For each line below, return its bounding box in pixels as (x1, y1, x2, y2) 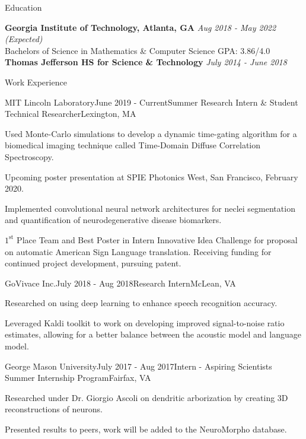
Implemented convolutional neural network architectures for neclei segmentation (5, 202, 295, 214)
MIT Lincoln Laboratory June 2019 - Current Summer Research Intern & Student (5, 96, 298, 108)
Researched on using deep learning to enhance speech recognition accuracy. (5, 297, 278, 309)
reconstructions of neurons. (5, 403, 103, 415)
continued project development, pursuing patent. (5, 257, 181, 269)
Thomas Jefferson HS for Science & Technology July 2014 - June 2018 (5, 56, 287, 68)
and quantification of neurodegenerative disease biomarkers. (5, 214, 222, 226)
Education (5, 1, 42, 13)
